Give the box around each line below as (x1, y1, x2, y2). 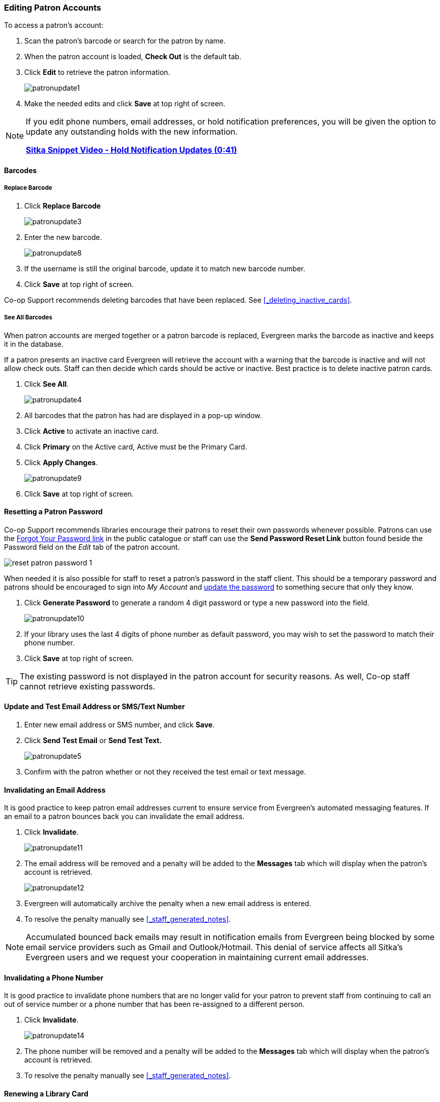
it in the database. (4, 339, 64, 348)
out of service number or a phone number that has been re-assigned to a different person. (4, 1000, 305, 1009)
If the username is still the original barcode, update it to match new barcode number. (24, 264, 306, 273)
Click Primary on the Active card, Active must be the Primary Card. (24, 442, 248, 451)
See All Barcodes (4, 314, 53, 321)
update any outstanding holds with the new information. (26, 127, 238, 137)
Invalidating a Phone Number (4, 973, 104, 982)
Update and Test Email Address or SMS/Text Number (4, 702, 185, 711)
